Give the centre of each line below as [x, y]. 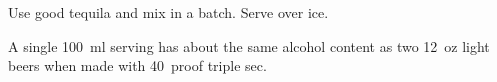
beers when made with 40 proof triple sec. [137, 65]
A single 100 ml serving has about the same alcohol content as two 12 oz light [249, 45]
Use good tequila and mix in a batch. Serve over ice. [168, 12]
